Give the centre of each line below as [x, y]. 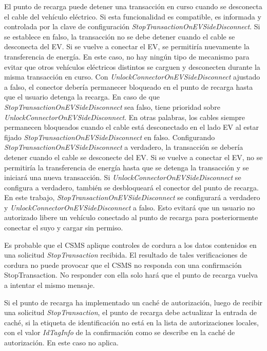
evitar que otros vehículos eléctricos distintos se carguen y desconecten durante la [132, 66]
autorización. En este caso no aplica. [61, 342]
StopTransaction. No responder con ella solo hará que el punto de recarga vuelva [131, 275]
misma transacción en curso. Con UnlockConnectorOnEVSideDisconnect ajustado [132, 77]
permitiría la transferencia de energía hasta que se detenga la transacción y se [127, 167]
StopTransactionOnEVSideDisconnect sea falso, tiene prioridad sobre [112, 106]
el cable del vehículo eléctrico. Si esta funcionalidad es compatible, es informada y [133, 16]
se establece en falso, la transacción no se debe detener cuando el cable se [120, 36]
